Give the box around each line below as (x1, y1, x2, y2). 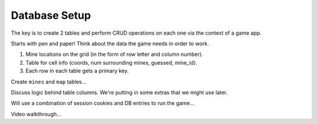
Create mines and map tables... (11, 78, 87, 85)
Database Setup (11, 9, 91, 22)
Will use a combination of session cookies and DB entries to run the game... (11, 100, 194, 107)
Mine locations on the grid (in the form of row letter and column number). (25, 51, 203, 58)
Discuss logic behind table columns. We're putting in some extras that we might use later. (11, 89, 228, 96)
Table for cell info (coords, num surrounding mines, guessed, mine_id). (25, 59, 197, 66)
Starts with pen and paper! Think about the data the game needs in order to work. (11, 40, 209, 47)
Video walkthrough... (11, 110, 62, 118)
